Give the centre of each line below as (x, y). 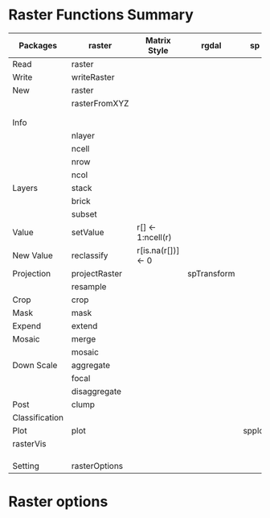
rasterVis (29, 443)
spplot (255, 430)
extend (84, 325)
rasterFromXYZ (100, 103)
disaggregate (96, 391)
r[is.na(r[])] (158, 250)
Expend (27, 325)
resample (89, 286)
